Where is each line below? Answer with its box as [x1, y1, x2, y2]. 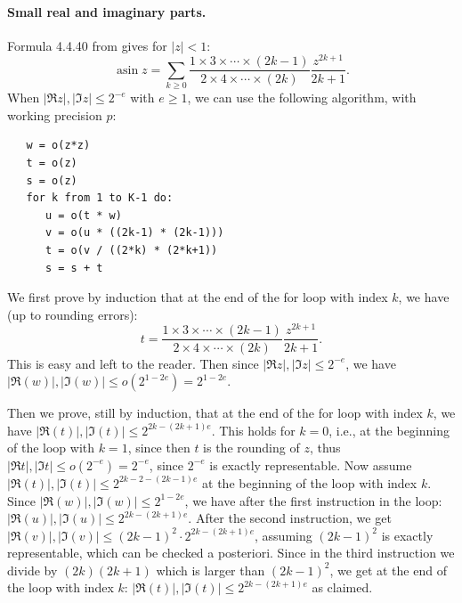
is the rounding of [203, 438, 300, 457]
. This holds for [211, 420, 296, 439]
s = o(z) [26, 174, 77, 187]
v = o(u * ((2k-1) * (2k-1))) [45, 226, 224, 240]
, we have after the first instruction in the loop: [184, 491, 442, 509]
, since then [127, 438, 190, 457]
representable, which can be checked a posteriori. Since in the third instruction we [7, 543, 455, 562]
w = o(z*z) [26, 139, 91, 152]
